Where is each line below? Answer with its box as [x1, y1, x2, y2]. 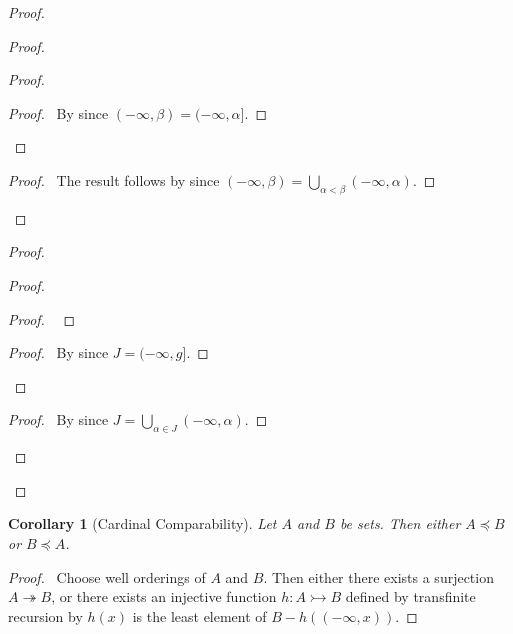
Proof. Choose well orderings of [8, 566, 206, 587]
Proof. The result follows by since [8, 169, 220, 190]
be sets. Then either [339, 513, 461, 534]
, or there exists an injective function [51, 586, 277, 607]
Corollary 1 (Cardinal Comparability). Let [8, 513, 277, 534]
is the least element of [132, 605, 267, 626]
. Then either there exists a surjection [263, 566, 494, 587]
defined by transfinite [345, 586, 476, 607]
